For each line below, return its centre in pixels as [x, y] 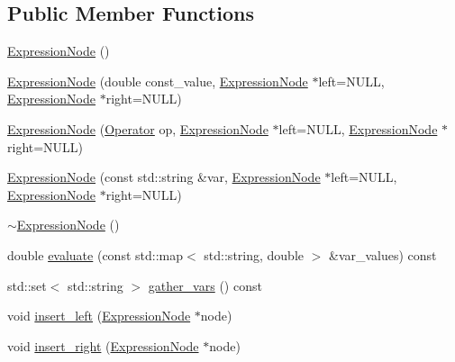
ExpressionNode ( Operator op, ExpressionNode [138, 128]
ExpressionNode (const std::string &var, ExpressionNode [164, 177]
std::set [27, 285]
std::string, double [254, 254]
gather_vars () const [205, 285]
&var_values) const [382, 254]
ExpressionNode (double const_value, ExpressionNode [158, 81]
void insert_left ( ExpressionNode [99, 316]
